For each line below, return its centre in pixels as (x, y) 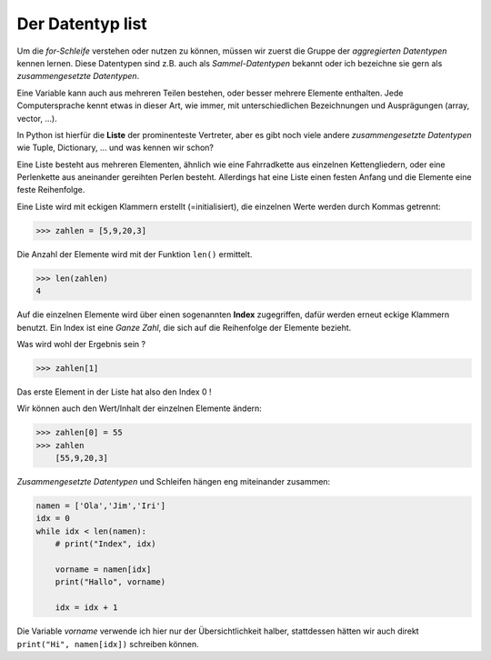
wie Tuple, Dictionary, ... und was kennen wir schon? (115, 148)
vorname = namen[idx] (103, 570)
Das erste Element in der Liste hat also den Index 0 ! (115, 392)
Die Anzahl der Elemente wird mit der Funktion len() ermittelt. (135, 254)
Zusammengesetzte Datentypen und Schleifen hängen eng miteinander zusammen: (174, 482)
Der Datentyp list (82, 24)
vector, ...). (37, 118)
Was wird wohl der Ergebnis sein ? (81, 344)
